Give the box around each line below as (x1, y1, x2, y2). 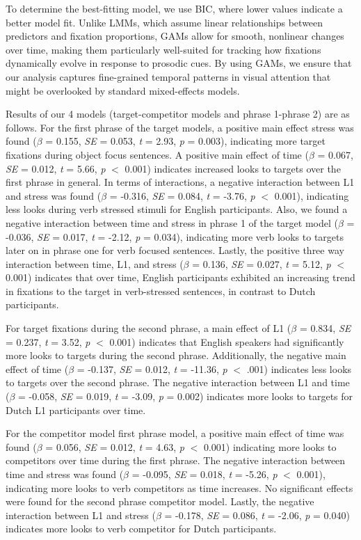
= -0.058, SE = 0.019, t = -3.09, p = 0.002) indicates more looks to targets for (18, 389, 353, 404)
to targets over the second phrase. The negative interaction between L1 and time (6, 375, 350, 390)
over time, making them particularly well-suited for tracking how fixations (6, 42, 321, 56)
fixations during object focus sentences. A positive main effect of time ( (6, 147, 309, 161)
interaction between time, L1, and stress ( (6, 256, 184, 271)
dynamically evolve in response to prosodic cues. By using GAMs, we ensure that (6, 56, 352, 70)
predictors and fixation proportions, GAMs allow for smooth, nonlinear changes (6, 29, 344, 43)
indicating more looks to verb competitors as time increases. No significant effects (6, 480, 353, 495)
